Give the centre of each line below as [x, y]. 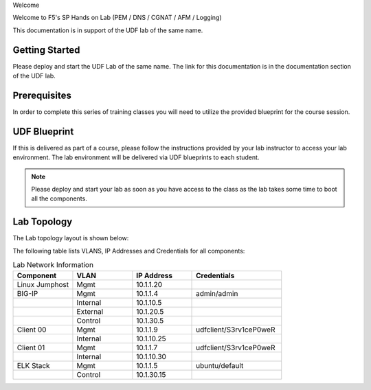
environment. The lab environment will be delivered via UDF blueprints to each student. [136, 157]
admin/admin [217, 293]
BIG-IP [27, 293]
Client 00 [32, 330]
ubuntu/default [220, 365]
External [90, 311]
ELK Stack [34, 365]
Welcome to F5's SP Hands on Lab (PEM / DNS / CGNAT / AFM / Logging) [117, 18]
